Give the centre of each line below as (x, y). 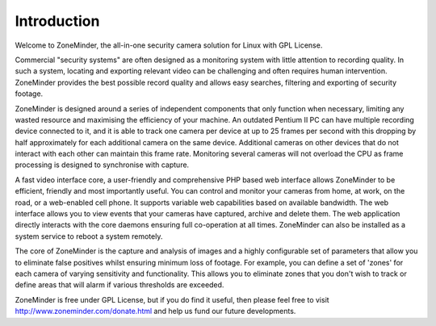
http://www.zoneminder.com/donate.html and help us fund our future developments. (155, 311)
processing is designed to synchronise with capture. (102, 165)
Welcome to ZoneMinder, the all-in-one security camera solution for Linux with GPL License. (169, 45)
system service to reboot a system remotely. (89, 236)
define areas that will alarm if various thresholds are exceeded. (119, 285)
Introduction (57, 21)
